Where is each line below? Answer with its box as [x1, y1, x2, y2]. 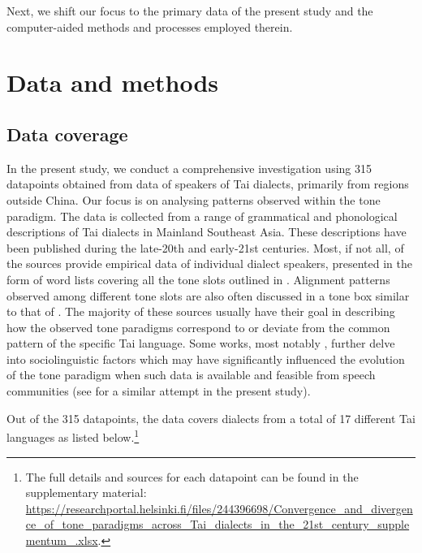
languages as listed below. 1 [6, 426, 140, 445]
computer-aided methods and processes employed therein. [6, 18, 293, 35]
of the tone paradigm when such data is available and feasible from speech [6, 366, 376, 383]
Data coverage [6, 121, 128, 146]
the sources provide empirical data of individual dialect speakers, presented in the [6, 255, 412, 272]
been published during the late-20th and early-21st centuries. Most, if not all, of [6, 239, 404, 256]
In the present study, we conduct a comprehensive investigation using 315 [6, 159, 372, 176]
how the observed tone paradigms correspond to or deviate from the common [6, 318, 390, 335]
